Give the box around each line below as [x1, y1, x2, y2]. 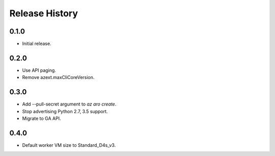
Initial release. [22, 41, 51, 47]
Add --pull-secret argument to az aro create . [22, 101, 117, 107]
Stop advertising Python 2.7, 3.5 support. [22, 108, 108, 114]
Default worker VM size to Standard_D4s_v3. [22, 142, 116, 148]
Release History [9, 8, 78, 19]
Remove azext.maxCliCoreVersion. [22, 74, 95, 81]
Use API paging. [22, 67, 56, 73]
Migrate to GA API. [22, 115, 61, 122]
